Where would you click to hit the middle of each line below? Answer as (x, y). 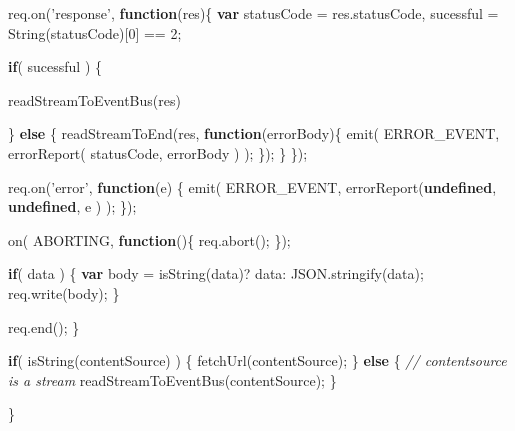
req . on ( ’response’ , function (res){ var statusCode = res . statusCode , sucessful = (253, 13)
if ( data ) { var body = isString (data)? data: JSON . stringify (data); (216, 273)
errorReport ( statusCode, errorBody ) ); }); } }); (158, 152)
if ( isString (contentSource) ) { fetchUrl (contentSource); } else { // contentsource (257, 360)
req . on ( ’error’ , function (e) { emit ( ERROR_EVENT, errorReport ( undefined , (252, 186)
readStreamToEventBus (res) (94, 99)
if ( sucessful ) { (55, 66)
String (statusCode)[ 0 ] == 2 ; (95, 32)
